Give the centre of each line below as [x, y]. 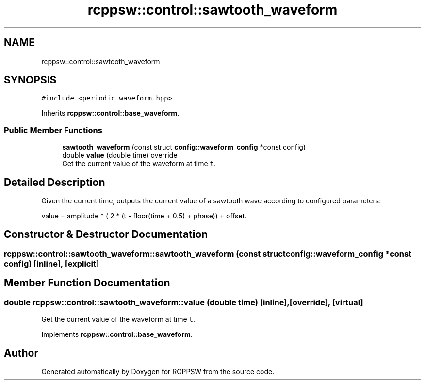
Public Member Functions [53, 130]
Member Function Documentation [87, 283]
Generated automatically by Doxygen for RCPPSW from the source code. [158, 371]
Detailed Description [55, 182]
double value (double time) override [120, 155]
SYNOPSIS [30, 80]
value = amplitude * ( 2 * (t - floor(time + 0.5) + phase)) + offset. [144, 216]
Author [21, 353]
